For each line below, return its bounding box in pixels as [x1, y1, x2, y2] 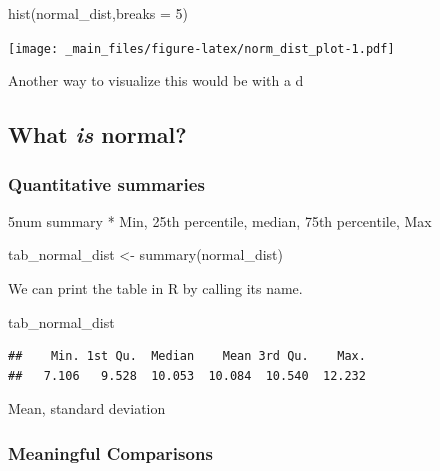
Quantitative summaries [8, 171, 205, 196]
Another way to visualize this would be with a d [8, 70, 304, 91]
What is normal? [8, 119, 187, 150]
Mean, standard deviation [8, 398, 166, 419]
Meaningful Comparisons [8, 440, 213, 465]
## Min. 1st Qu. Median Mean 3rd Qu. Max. [8, 349, 366, 364]
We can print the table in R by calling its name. [8, 278, 303, 299]
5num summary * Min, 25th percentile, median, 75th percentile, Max [8, 210, 432, 231]
